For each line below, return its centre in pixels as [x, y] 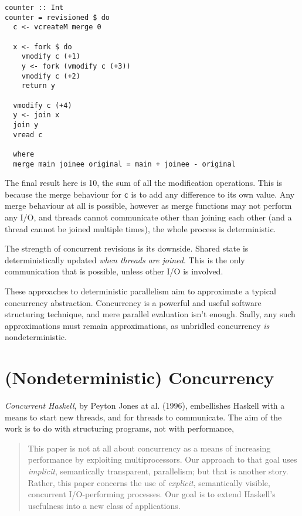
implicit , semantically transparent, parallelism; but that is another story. [158, 471]
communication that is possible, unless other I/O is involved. [114, 271]
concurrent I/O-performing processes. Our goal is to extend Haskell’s [152, 494]
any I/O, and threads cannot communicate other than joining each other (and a [148, 217]
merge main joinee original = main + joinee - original [124, 164]
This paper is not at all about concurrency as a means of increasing [149, 448]
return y [38, 86]
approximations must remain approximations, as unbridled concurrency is [137, 325]
